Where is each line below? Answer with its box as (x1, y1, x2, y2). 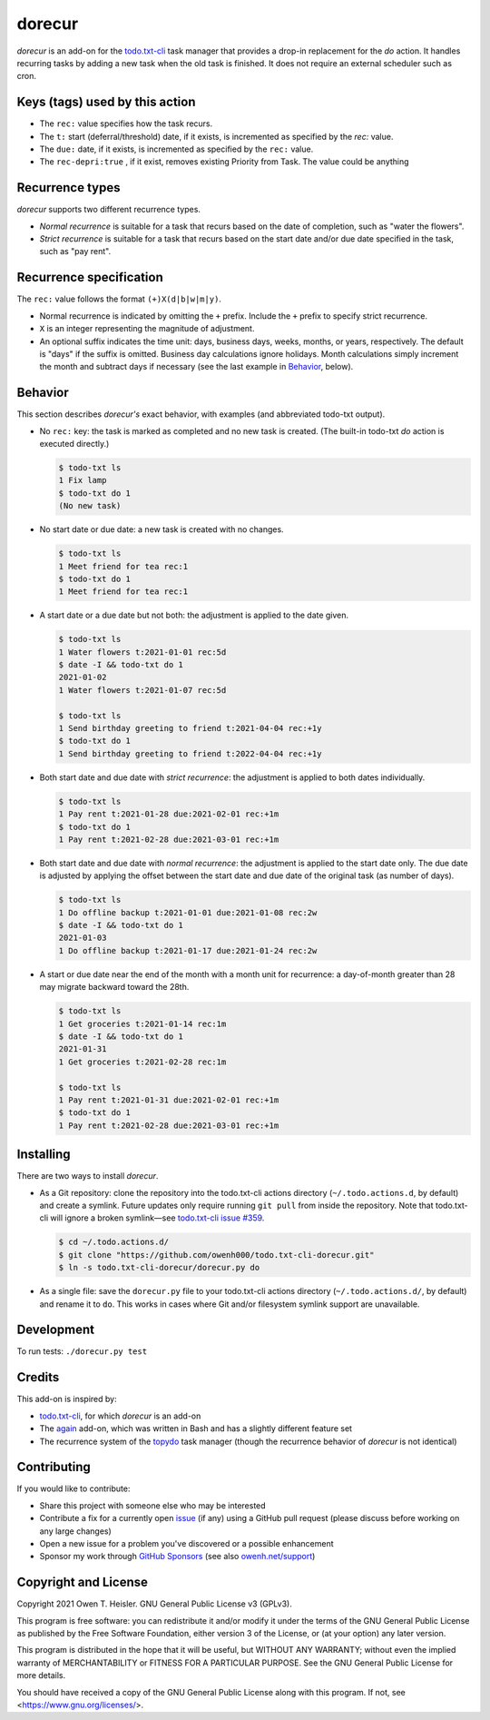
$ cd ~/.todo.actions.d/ (58, 1237, 170, 1248)
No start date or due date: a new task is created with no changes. (39, 524, 285, 535)
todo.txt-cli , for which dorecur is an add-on (39, 1410, 201, 1421)
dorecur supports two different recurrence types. (16, 204, 201, 215)
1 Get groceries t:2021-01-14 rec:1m (58, 1018, 227, 1029)
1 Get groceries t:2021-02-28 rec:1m (58, 1056, 227, 1067)
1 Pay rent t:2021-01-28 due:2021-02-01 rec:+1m (58, 809, 279, 819)
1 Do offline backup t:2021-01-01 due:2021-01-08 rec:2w (58, 907, 318, 917)
